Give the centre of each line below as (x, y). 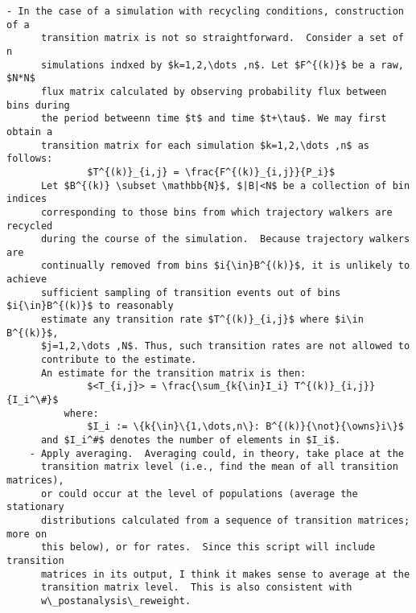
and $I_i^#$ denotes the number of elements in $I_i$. (191, 440)
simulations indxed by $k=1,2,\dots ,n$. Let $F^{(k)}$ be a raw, (222, 65)
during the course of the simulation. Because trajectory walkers (225, 239)
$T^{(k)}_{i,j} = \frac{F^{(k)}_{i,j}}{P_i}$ (211, 172)
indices (27, 199)
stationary (35, 507)
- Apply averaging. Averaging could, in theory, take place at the (216, 453)
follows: (30, 159)
